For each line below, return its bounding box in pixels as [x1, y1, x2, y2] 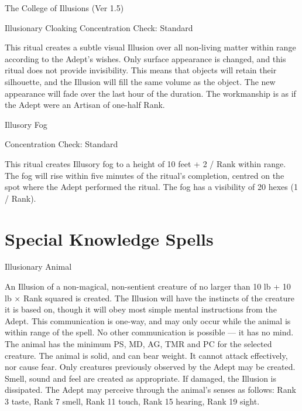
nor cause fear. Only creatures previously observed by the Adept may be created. [5, 361, 296, 373]
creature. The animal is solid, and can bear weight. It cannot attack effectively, [5, 349, 288, 361]
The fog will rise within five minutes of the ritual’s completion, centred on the [5, 169, 284, 181]
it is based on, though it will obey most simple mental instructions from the [5, 303, 277, 315]
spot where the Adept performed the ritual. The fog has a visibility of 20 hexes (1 [5, 181, 298, 193]
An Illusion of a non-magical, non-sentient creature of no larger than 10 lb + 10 [5, 280, 291, 293]
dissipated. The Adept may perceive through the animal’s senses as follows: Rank [5, 383, 296, 396]
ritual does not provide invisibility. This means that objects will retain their [5, 64, 277, 76]
